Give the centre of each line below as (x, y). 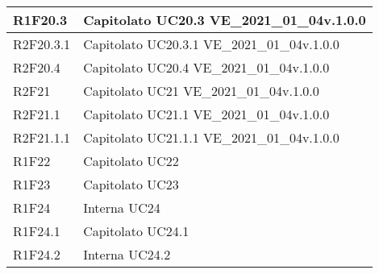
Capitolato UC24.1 (136, 231)
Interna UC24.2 (127, 254)
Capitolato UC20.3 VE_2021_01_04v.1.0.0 (225, 20)
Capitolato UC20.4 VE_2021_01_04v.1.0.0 (206, 67)
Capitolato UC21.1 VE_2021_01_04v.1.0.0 (206, 114)
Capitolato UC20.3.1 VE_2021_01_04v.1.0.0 (211, 44)
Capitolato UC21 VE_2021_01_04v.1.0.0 (201, 91)
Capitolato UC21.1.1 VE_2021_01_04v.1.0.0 (211, 137)
